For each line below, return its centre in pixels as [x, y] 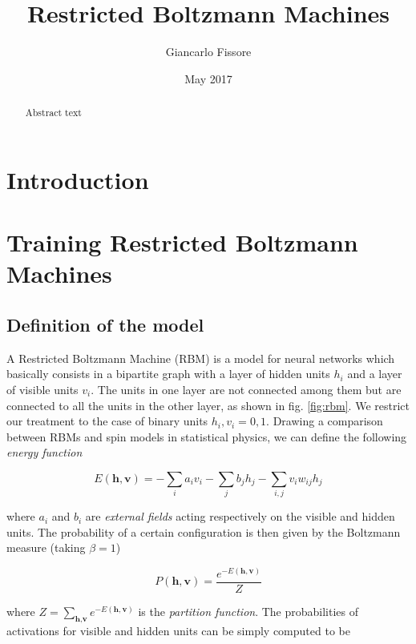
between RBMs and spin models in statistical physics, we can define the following [207, 436]
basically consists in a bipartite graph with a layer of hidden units [168, 374]
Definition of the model [105, 324]
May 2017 [208, 78]
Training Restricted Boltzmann [182, 242]
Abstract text [53, 113]
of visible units [42, 389]
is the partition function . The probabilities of [248, 612]
